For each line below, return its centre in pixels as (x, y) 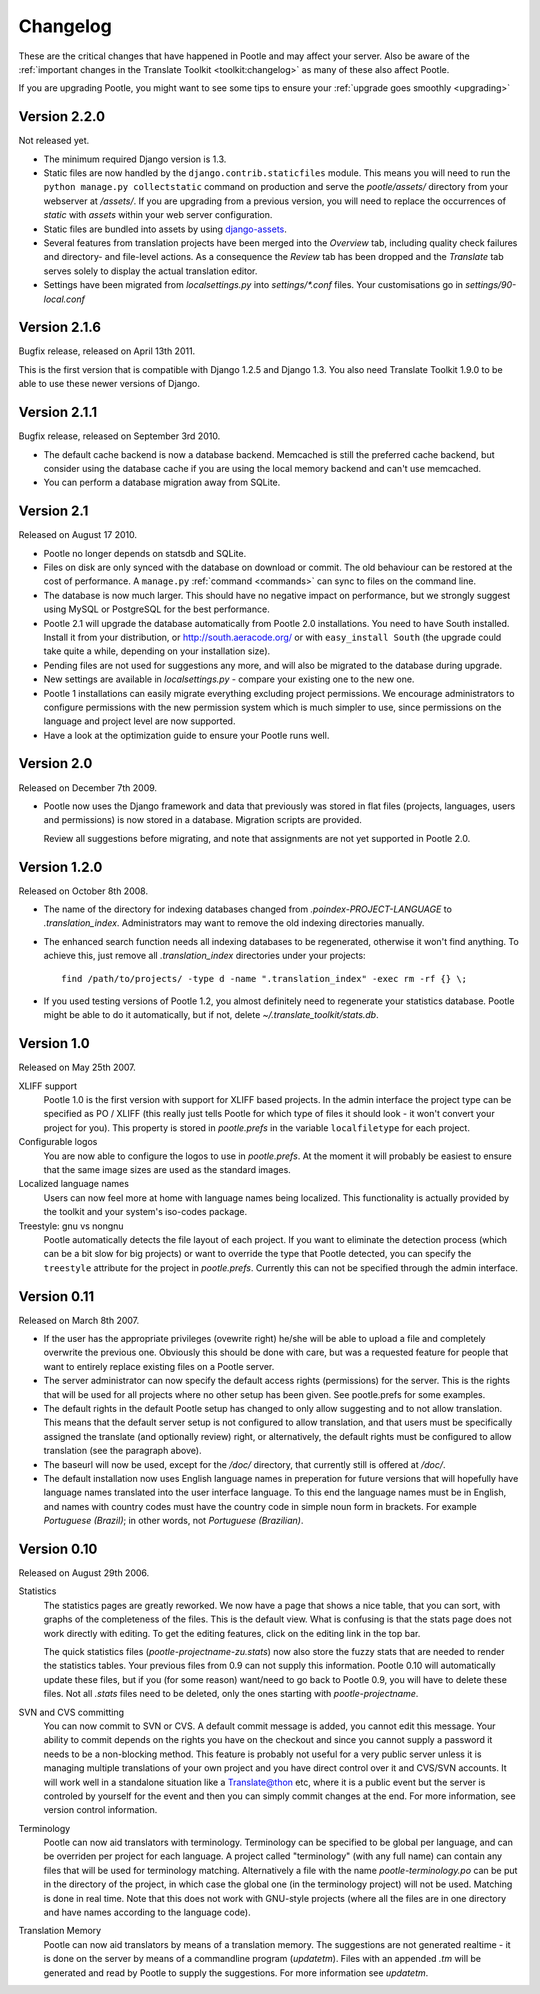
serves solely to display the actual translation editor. (150, 271)
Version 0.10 (58, 1548)
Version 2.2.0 (61, 116)
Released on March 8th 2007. (79, 1320)
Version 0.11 (56, 1296)
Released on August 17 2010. (78, 535)
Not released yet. (54, 141)
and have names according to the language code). (147, 1912)
